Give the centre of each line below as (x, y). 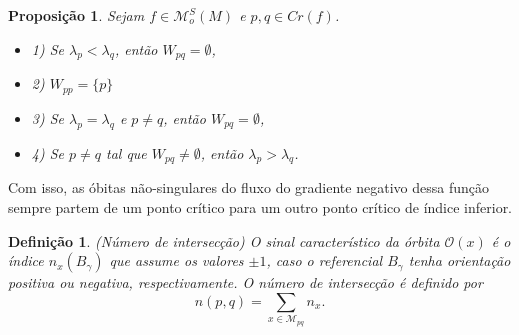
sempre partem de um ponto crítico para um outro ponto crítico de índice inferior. (260, 207)
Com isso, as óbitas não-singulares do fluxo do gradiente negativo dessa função (248, 187)
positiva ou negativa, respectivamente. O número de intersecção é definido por (245, 282)
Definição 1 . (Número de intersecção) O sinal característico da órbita (224, 240)
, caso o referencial (324, 260)
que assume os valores (176, 260)
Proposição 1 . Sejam (76, 15)
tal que (126, 152)
